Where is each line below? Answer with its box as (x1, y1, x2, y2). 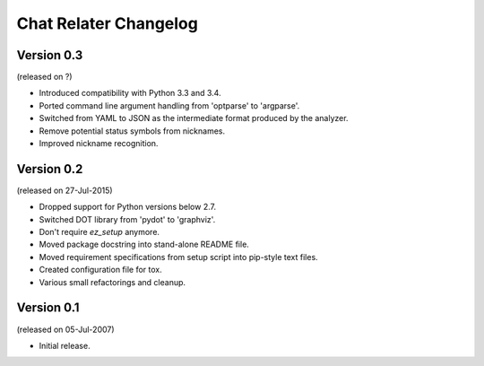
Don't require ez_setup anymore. (39, 227, 160, 238)
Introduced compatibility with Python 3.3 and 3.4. (39, 88, 221, 99)
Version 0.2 (16, 161, 83, 177)
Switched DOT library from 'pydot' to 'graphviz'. (39, 213, 216, 224)
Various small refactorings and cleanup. (39, 276, 186, 287)
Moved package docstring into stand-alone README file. (39, 239, 250, 250)
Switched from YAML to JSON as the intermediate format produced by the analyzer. (39, 113, 349, 124)
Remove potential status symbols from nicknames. (39, 126, 226, 136)
